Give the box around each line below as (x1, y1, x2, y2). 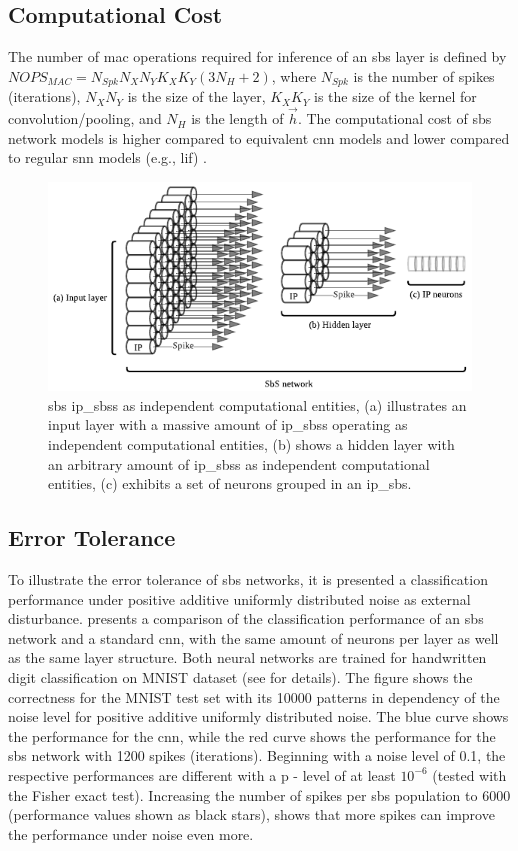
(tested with (432, 764, 507, 785)
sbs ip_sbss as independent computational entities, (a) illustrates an (48, 394, 467, 415)
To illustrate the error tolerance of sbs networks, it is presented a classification (8, 568, 488, 589)
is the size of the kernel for (314, 86, 477, 107)
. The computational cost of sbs (297, 108, 492, 129)
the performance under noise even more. (8, 823, 254, 844)
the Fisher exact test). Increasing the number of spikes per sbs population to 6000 (8, 784, 511, 805)
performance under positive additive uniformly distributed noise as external (8, 588, 471, 609)
